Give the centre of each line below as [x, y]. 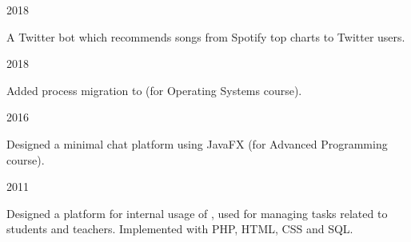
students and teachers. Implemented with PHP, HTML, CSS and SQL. [180, 229]
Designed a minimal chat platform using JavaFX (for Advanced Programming [197, 143]
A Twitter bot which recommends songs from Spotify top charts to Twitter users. [206, 36]
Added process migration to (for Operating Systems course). [154, 90]
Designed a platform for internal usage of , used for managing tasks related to [197, 213]
